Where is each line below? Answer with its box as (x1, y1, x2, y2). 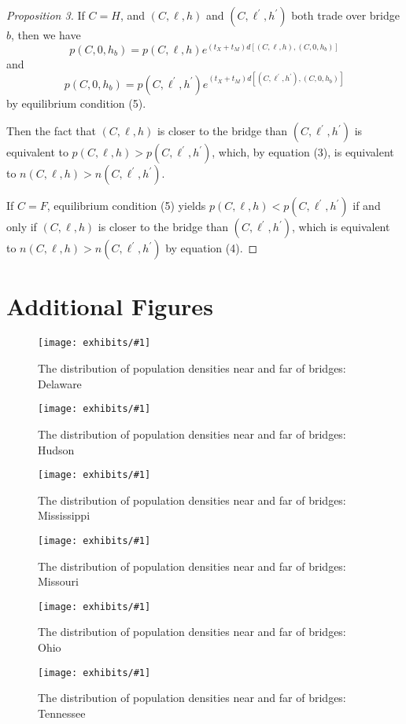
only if (6, 219, 37, 235)
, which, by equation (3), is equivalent (212, 144, 394, 160)
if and (352, 197, 381, 214)
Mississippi (38, 507, 90, 524)
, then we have (11, 27, 81, 42)
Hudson (38, 441, 75, 458)
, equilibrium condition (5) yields (46, 197, 206, 214)
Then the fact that (6, 123, 96, 139)
